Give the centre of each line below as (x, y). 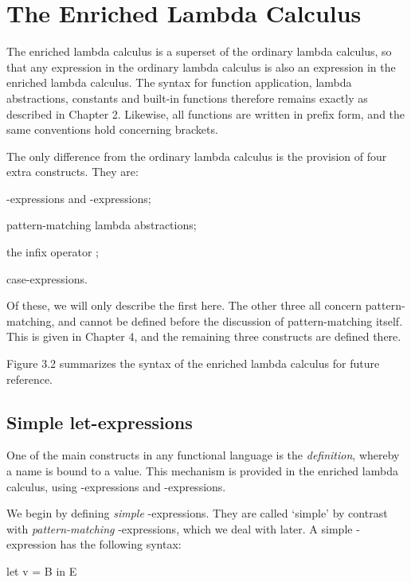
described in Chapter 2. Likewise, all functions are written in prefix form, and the (206, 113)
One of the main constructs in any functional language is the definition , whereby (203, 455)
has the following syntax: (121, 544)
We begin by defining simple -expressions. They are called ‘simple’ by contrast (197, 513)
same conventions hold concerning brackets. (112, 129)
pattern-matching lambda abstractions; (102, 225)
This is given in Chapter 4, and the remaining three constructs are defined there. (204, 336)
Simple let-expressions (100, 422)
